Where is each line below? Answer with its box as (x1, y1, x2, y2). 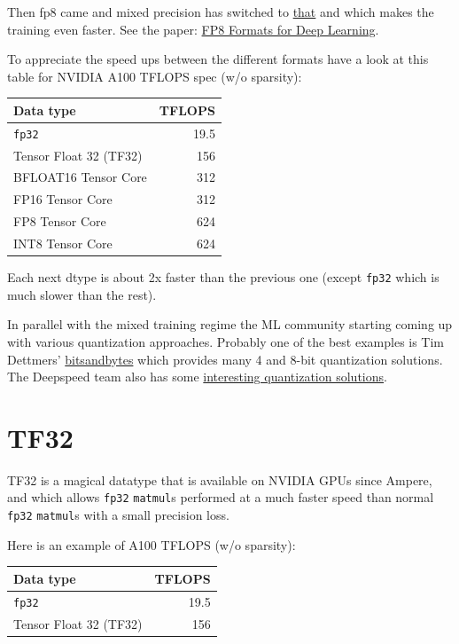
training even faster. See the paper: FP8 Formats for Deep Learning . (7, 20, 379, 38)
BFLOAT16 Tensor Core (13, 168, 147, 186)
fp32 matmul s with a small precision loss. (7, 506, 229, 524)
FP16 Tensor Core (13, 190, 113, 208)
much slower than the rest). (7, 285, 157, 303)
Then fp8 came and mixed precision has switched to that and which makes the (7, 3, 434, 20)
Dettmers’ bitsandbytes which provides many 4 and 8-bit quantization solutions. (7, 349, 443, 368)
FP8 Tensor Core (13, 212, 106, 231)
